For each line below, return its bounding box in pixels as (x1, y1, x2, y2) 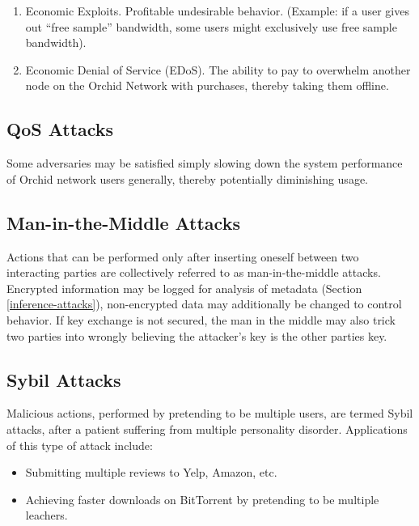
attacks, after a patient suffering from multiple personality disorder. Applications (6, 420, 408, 437)
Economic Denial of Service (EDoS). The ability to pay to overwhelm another (25, 61, 411, 78)
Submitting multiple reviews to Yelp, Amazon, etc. (25, 464, 277, 481)
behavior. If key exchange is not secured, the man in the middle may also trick (6, 311, 396, 328)
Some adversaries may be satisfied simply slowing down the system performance (6, 155, 403, 172)
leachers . (25, 507, 68, 524)
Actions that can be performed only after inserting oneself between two (6, 248, 359, 265)
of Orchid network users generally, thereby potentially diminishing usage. (6, 170, 368, 187)
